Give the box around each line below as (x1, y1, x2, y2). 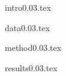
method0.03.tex (5, 41, 62, 54)
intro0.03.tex (5, 1, 52, 13)
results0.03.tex (5, 61, 58, 74)
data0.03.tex (5, 21, 50, 34)
